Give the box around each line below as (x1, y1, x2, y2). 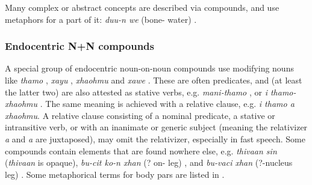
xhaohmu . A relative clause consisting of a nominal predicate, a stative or (5, 109, 275, 121)
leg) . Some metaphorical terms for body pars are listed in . (5, 168, 225, 180)
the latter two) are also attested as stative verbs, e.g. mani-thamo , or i (5, 85, 267, 98)
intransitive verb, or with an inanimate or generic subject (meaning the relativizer (5, 121, 308, 133)
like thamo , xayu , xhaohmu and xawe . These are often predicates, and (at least (5, 74, 302, 86)
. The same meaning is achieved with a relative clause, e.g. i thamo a (40, 97, 295, 110)
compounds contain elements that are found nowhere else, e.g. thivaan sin (5, 144, 277, 157)
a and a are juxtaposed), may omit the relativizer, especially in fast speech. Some (5, 132, 305, 145)
